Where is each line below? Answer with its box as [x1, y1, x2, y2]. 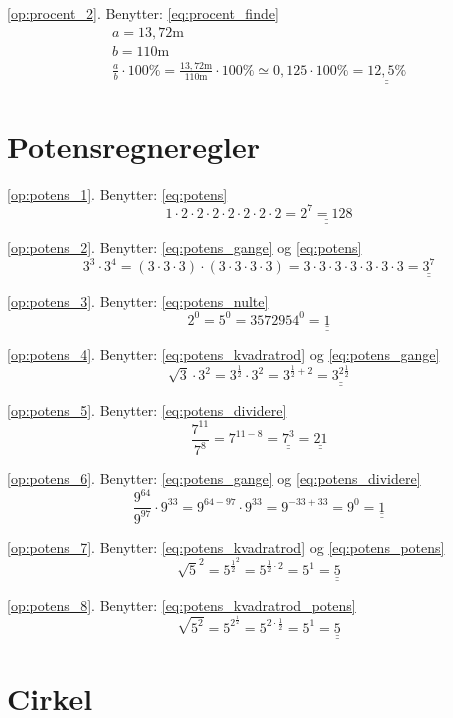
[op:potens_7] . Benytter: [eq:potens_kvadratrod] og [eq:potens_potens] [7, 536, 445, 557]
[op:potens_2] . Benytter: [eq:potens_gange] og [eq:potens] [7, 237, 362, 258]
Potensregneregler [7, 125, 260, 166]
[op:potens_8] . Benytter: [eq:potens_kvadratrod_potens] [7, 594, 356, 615]
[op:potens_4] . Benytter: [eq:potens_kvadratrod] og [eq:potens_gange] [7, 344, 440, 365]
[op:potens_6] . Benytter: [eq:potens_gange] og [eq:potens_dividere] [7, 468, 421, 489]
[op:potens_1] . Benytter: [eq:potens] [7, 183, 228, 204]
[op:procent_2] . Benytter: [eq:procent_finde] [7, 3, 279, 23]
